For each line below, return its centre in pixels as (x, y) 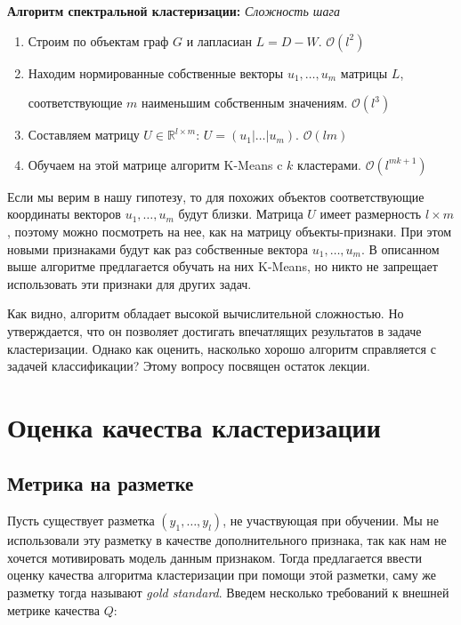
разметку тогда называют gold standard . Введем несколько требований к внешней (228, 593)
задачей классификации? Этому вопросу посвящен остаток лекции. (189, 366)
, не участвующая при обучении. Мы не (331, 521)
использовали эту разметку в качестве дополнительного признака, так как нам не (227, 540)
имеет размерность (371, 214)
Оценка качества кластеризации (194, 426)
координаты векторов (64, 214)
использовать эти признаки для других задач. (129, 283)
